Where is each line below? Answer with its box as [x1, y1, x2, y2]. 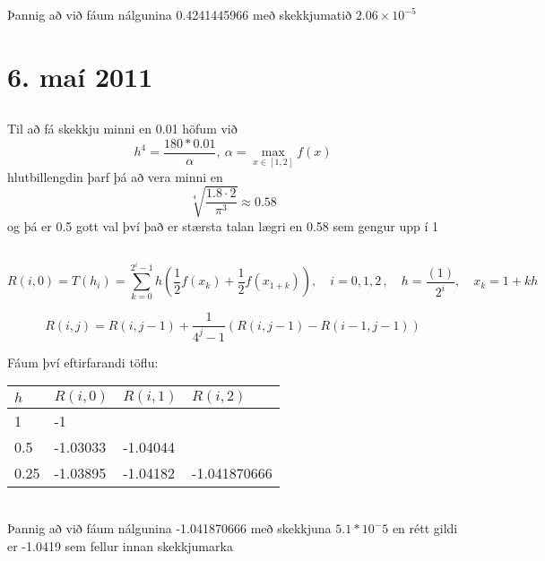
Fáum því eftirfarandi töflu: [7, 352, 159, 371]
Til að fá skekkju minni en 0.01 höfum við [7, 119, 238, 138]
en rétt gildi [392, 519, 458, 538]
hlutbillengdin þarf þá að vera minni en [7, 167, 223, 186]
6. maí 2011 [7, 57, 153, 94]
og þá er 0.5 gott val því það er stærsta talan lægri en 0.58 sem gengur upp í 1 [7, 216, 439, 235]
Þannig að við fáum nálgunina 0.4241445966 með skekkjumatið [7, 5, 352, 23]
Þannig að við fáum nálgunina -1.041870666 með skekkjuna [7, 519, 332, 538]
